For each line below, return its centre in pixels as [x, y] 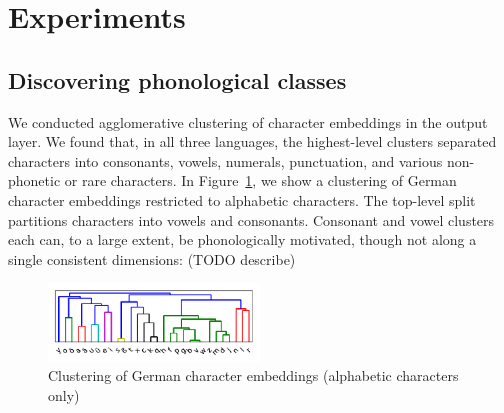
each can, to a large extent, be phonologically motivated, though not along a [242, 239]
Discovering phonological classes [177, 79]
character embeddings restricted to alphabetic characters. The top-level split [242, 199]
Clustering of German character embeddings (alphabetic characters [253, 375]
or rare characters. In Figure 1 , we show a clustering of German [260, 180]
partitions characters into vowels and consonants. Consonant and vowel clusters [251, 219]
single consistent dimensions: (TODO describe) [152, 258]
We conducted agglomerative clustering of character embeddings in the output [248, 121]
